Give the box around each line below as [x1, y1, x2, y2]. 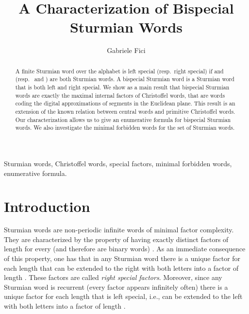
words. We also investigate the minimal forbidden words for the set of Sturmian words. [15, 123, 235, 132]
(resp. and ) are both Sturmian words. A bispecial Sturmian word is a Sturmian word [15, 75, 234, 83]
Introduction [4, 196, 90, 216]
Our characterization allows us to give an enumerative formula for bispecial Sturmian [15, 115, 231, 123]
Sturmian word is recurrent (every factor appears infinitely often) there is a [4, 281, 228, 292]
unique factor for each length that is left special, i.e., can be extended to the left [4, 291, 243, 301]
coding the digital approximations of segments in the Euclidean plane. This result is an [15, 99, 235, 107]
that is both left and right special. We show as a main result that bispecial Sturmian [15, 83, 230, 91]
